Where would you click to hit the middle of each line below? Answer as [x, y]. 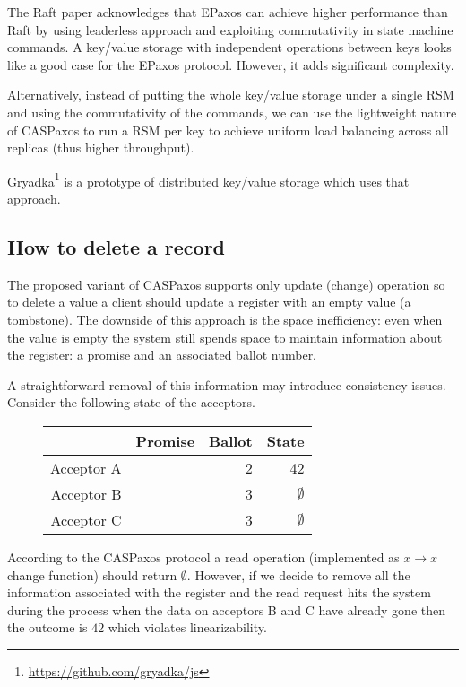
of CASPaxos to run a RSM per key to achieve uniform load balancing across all [228, 130]
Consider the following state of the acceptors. [131, 402]
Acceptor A [86, 467]
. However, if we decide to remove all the [298, 574]
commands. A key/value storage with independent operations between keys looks [229, 47]
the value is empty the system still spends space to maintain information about [225, 337]
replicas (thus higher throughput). [101, 148]
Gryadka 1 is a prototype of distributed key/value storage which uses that [208, 179]
